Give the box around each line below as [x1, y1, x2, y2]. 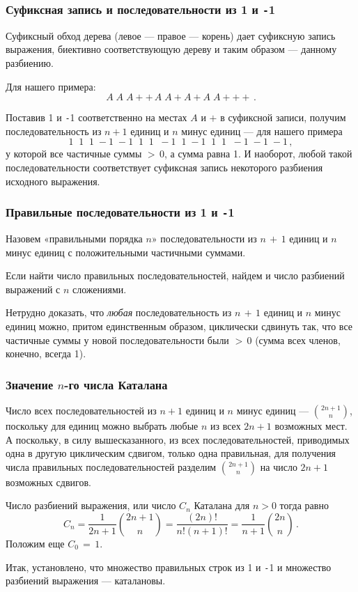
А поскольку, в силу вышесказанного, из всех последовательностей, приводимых [6, 432, 350, 446]
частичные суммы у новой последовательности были [6, 332, 229, 347]
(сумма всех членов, [255, 332, 341, 347]
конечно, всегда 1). [6, 346, 86, 361]
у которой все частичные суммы [6, 146, 142, 161]
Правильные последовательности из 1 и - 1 [6, 203, 235, 221]
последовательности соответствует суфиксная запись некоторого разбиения [6, 160, 323, 174]
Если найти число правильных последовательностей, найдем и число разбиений [6, 268, 345, 283]
